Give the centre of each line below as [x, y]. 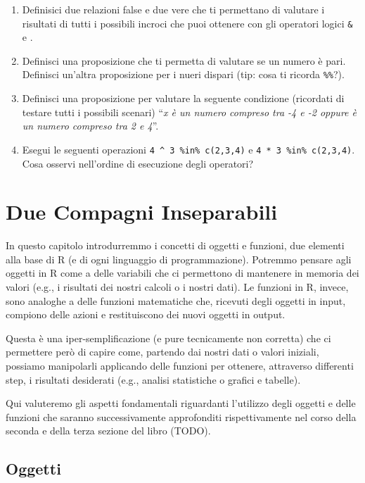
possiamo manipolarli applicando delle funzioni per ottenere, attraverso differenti [180, 365]
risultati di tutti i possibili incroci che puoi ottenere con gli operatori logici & [187, 23]
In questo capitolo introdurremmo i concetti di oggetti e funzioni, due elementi [175, 245]
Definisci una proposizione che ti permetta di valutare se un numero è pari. [184, 60]
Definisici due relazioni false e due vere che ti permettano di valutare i [173, 9]
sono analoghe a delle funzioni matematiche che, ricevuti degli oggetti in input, [176, 300]
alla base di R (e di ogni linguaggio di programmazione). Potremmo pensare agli [179, 259]
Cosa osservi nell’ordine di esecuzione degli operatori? [138, 163]
